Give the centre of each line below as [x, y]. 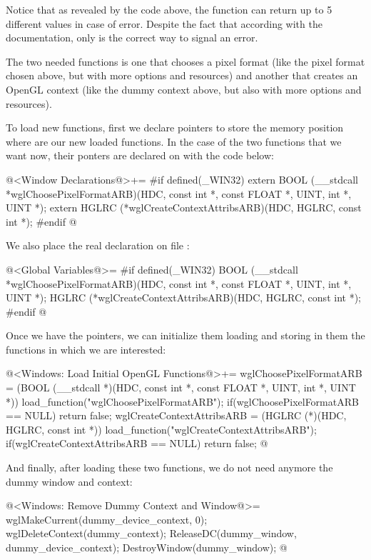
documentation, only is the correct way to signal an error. [132, 37]
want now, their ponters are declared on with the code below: [140, 155]
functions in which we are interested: [86, 349]
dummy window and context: [69, 481]
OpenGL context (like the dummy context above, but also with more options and [184, 89]
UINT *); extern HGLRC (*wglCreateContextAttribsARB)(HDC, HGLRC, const [184, 207]
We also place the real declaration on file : [98, 245]
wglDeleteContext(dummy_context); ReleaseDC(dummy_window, [151, 533]
